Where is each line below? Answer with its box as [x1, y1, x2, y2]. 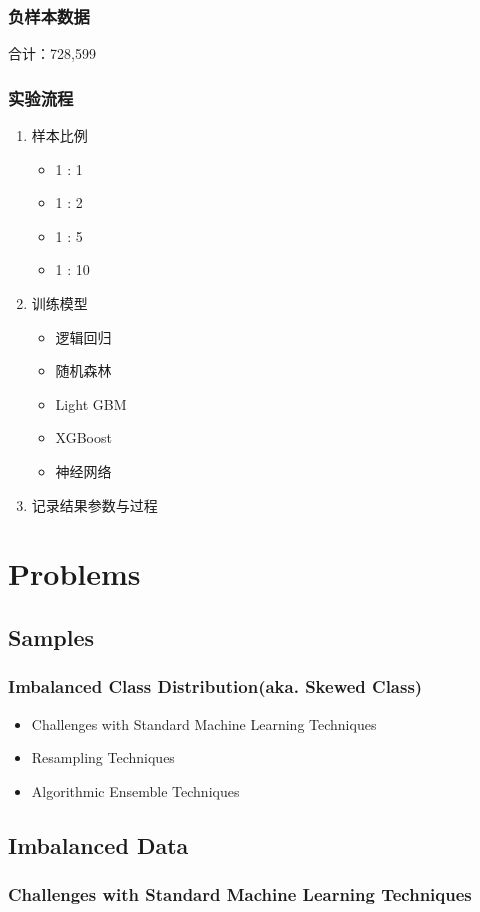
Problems [8, 553, 141, 594]
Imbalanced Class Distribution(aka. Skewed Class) [8, 674, 423, 699]
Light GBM [55, 393, 127, 414]
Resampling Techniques [31, 747, 175, 768]
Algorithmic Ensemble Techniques [31, 780, 240, 801]
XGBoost [55, 427, 112, 448]
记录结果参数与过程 [31, 494, 158, 515]
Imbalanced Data [8, 829, 189, 860]
